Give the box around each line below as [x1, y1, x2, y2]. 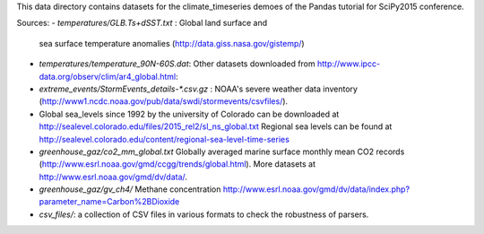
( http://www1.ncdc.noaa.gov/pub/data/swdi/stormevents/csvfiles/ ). [39, 96, 289, 107]
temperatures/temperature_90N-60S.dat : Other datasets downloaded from [39, 58, 315, 69]
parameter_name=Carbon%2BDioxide [39, 196, 180, 207]
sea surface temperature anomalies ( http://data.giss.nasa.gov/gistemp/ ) [39, 38, 305, 48]
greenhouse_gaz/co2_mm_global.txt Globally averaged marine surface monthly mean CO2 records [39, 146, 405, 157]
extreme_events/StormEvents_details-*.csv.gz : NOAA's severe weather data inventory [39, 83, 359, 94]
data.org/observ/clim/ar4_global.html [39, 71, 177, 82]
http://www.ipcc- [316, 58, 381, 69]
